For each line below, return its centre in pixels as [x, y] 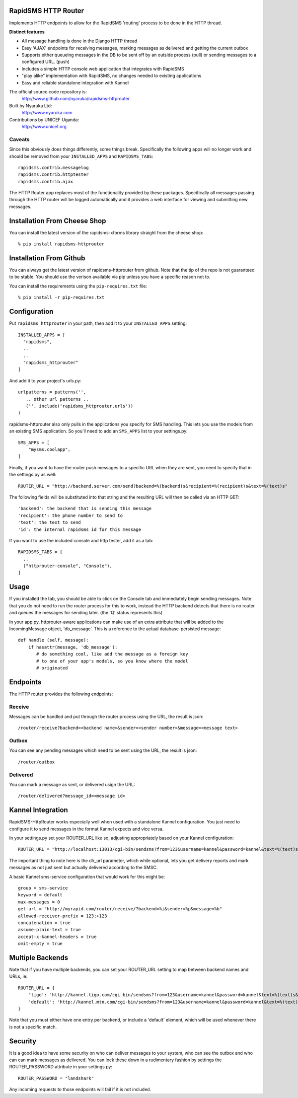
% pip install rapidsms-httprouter [61, 244]
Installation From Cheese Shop [58, 221]
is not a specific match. [33, 1027]
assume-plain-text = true [50, 930]
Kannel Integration [38, 810]
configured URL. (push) [45, 62]
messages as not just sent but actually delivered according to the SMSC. [83, 868]
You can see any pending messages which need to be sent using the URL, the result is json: [103, 750]
